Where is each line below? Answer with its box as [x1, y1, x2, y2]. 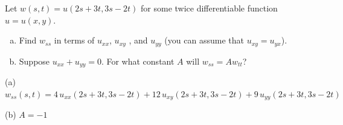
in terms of [54, 34, 95, 46]
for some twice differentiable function [141, 2, 278, 14]
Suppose [19, 54, 50, 67]
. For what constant [101, 54, 175, 67]
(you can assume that [164, 34, 244, 46]
